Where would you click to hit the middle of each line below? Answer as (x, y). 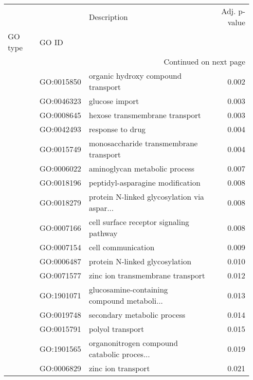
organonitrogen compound (133, 343)
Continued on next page (204, 61)
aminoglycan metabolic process (142, 168)
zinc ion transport (119, 368)
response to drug (117, 129)
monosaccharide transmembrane (143, 143)
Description (108, 17)
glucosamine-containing (128, 289)
